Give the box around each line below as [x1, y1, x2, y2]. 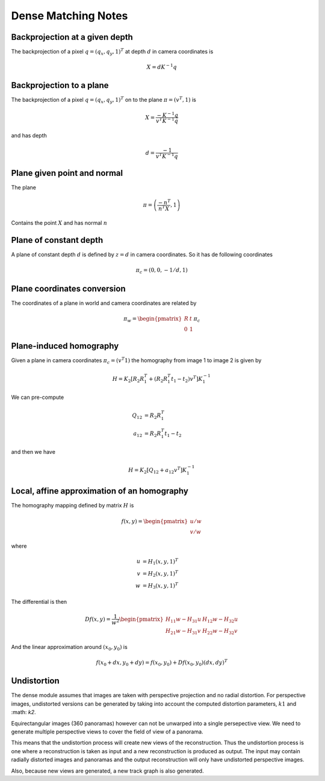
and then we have [11, 448, 55, 456]
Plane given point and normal [11, 168, 123, 178]
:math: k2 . [11, 709, 36, 716]
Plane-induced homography [11, 341, 119, 351]
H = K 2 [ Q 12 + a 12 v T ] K [128, 466, 187, 475]
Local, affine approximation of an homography [11, 486, 189, 497]
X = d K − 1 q [146, 63, 177, 71]
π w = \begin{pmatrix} [123, 315, 182, 324]
